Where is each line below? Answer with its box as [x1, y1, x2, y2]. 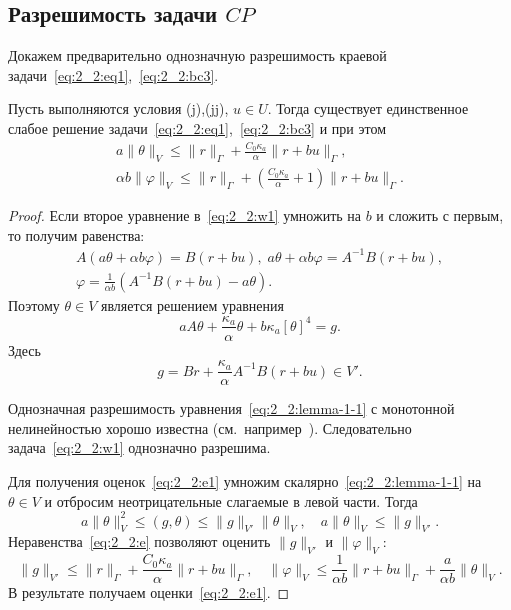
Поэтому [8, 294, 60, 315]
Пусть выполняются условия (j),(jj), [8, 98, 229, 119]
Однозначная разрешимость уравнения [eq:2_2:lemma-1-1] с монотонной [8, 398, 455, 419]
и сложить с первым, [376, 205, 504, 226]
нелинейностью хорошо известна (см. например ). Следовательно [8, 417, 412, 438]
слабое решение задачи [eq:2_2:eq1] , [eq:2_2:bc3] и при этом [8, 117, 386, 138]
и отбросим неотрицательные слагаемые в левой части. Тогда [44, 490, 418, 511]
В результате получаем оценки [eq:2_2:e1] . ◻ [8, 582, 290, 603]
